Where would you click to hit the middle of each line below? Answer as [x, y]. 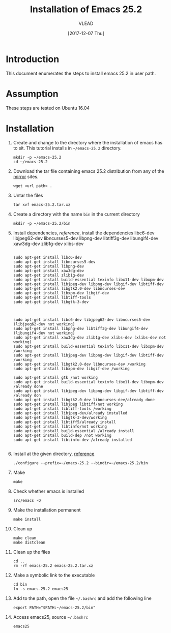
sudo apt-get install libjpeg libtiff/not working [68, 404]
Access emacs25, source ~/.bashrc [51, 617]
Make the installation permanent [47, 510]
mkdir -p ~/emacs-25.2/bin [42, 223]
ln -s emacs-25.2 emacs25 [40, 589]
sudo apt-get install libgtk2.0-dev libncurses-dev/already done [84, 400]
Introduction [33, 59]
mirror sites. [26, 176]
